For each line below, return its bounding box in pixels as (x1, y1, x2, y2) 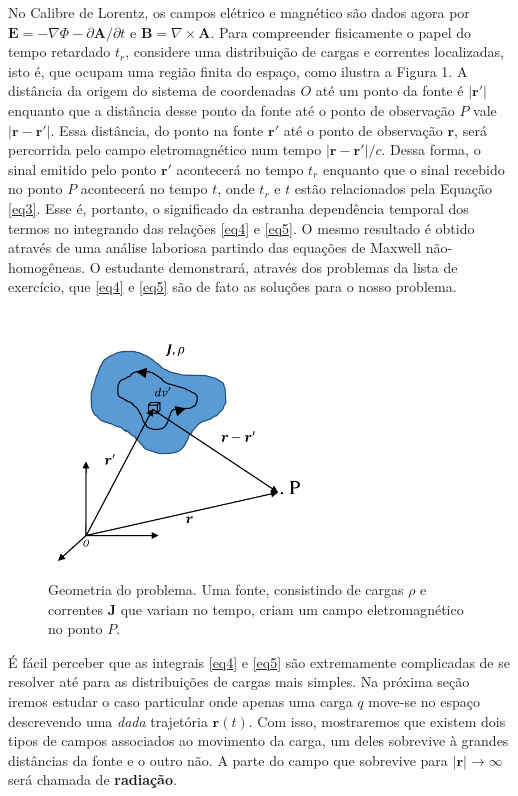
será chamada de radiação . (8, 769, 177, 790)
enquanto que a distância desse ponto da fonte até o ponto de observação (8, 99, 455, 120)
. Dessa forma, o (381, 139, 481, 160)
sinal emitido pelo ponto (8, 158, 157, 179)
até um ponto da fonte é (315, 80, 464, 101)
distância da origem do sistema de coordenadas (8, 80, 296, 101)
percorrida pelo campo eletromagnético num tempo (8, 139, 322, 160)
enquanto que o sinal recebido (322, 158, 505, 179)
